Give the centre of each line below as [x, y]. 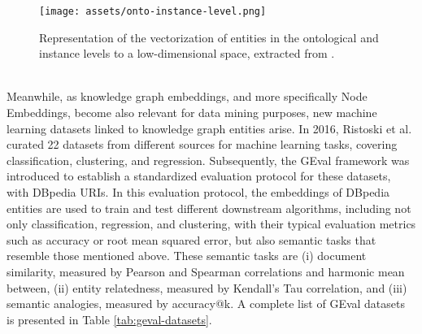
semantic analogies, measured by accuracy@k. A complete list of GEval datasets [206, 304]
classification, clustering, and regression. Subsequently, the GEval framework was [208, 160]
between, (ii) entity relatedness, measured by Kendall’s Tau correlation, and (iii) [207, 287]
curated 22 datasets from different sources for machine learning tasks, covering [202, 144]
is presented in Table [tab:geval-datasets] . [109, 319]
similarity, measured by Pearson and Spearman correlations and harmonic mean [206, 271]
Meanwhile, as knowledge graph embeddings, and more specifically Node [187, 96]
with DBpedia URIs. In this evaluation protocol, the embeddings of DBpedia [198, 192]
